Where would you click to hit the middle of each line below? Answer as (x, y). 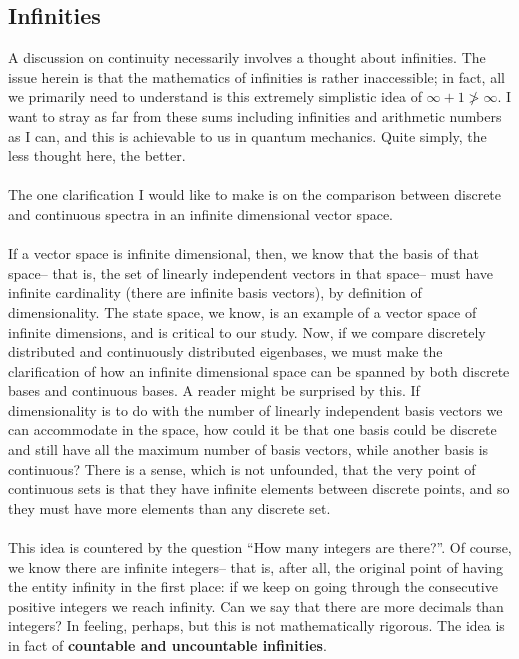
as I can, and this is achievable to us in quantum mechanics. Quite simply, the (247, 135)
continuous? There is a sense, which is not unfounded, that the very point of (242, 468)
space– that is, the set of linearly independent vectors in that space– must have (251, 272)
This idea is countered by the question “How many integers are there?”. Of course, (260, 547)
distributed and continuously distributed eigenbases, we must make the (225, 351)
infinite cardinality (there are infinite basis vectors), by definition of (215, 292)
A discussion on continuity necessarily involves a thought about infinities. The (247, 57)
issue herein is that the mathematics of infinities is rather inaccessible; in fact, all (256, 76)
